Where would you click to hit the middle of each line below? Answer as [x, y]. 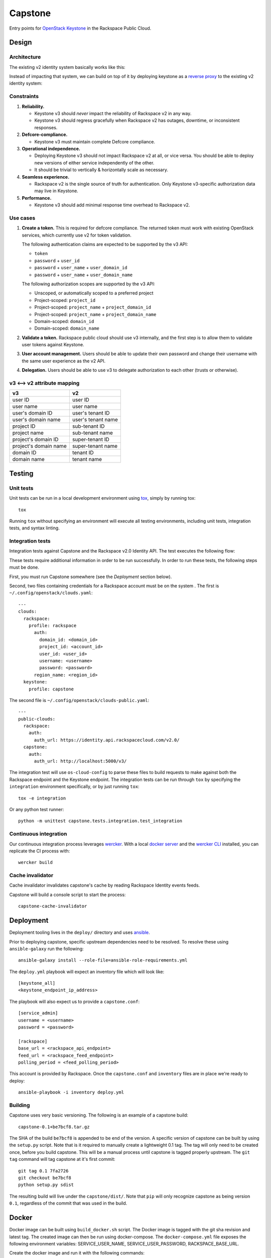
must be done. [24, 567]
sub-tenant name [92, 433]
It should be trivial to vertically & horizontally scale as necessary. [101, 170]
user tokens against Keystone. [53, 345]
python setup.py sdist [46, 1185]
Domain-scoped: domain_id [64, 321]
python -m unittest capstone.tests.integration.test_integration [100, 821]
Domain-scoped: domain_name [67, 328]
